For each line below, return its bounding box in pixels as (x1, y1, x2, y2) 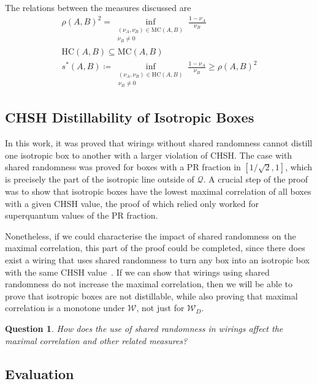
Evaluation (5, 364, 74, 383)
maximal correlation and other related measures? (5, 334, 188, 347)
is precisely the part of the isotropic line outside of (5, 173, 194, 186)
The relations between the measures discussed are (5, 1, 191, 13)
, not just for (136, 301, 185, 314)
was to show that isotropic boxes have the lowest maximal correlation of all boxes (5, 184, 311, 197)
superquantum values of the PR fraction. (5, 209, 158, 222)
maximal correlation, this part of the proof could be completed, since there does (5, 241, 305, 254)
